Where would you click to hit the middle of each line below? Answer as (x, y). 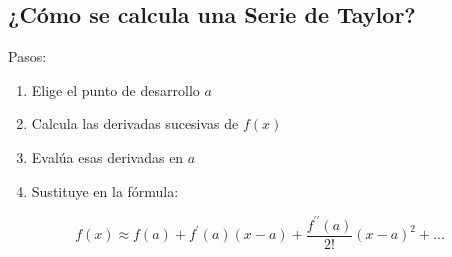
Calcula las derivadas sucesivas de (135, 123)
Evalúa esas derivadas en (107, 156)
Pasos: (27, 56)
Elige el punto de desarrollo (115, 89)
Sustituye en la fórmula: (105, 190)
